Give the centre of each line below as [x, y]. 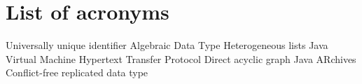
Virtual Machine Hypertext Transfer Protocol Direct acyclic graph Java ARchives [181, 58]
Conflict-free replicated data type [77, 72]
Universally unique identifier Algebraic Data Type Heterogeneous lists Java [167, 45]
